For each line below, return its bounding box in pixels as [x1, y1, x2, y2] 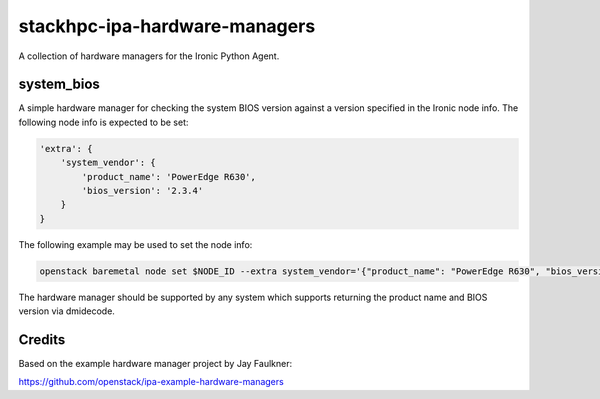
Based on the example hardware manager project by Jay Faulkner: [18, 358, 293, 370]
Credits [18, 331, 66, 348]
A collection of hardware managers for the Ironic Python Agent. [18, 50, 280, 62]
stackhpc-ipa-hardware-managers [18, 15, 316, 37]
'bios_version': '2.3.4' [81, 185, 204, 196]
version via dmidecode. [18, 305, 115, 317]
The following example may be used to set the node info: [18, 238, 253, 250]
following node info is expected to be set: [18, 116, 189, 128]
